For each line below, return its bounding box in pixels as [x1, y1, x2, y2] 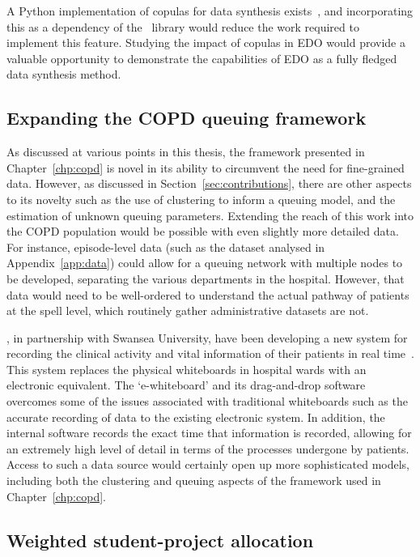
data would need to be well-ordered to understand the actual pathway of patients [6, 286, 409, 303]
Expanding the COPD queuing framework [6, 105, 367, 130]
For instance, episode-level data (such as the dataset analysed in [6, 238, 325, 255]
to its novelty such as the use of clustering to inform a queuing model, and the [6, 190, 396, 207]
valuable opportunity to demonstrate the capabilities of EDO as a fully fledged [6, 49, 397, 66]
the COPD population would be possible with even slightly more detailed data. [6, 223, 399, 240]
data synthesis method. [6, 66, 121, 83]
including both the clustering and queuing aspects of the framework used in [6, 472, 381, 489]
